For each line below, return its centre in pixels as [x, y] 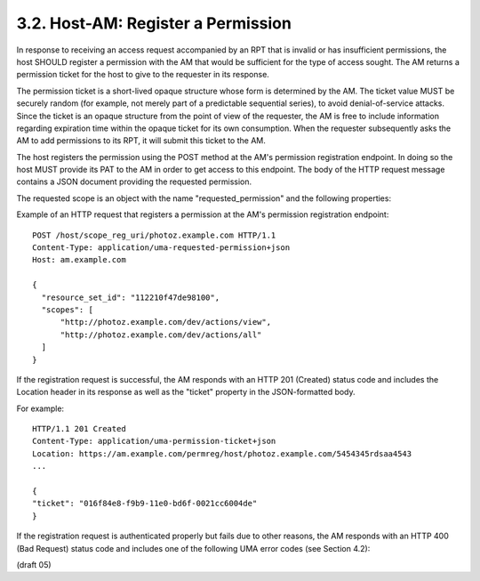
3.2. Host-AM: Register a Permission [154, 23]
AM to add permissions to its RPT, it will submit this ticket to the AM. [141, 141]
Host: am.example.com [79, 260]
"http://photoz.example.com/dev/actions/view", [165, 322]
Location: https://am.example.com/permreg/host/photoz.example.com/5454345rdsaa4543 [222, 453]
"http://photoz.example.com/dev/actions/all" [161, 335]
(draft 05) [34, 565]
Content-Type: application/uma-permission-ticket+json [154, 441]
